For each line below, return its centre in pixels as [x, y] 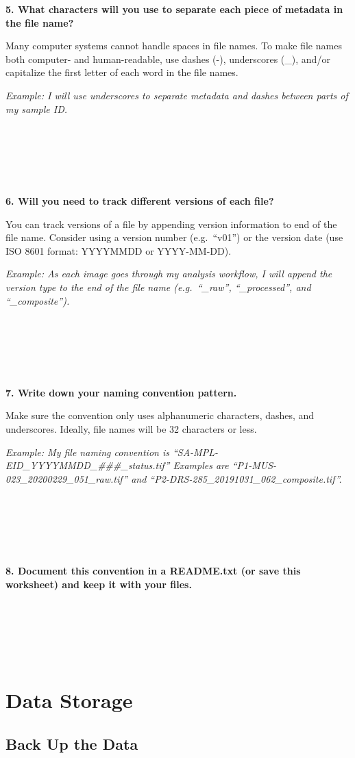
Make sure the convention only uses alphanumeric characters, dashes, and [160, 415]
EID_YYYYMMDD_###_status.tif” [88, 465]
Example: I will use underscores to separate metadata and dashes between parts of [177, 95]
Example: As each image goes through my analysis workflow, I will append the [169, 274]
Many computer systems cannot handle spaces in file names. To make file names [174, 46]
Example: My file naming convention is [87, 452]
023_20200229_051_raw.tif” [67, 478]
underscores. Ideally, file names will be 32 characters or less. [131, 429]
